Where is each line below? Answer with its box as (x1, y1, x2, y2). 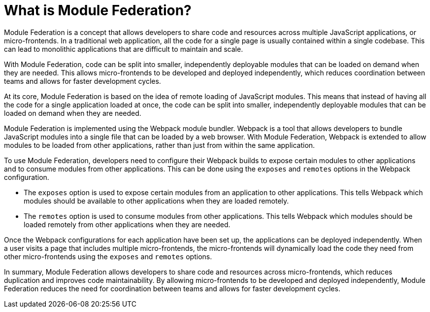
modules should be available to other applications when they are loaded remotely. (24, 196, 289, 205)
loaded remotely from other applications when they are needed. (24, 220, 231, 229)
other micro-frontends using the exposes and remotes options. (4, 252, 212, 261)
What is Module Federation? (4, 2, 192, 19)
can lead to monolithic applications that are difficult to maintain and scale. (4, 44, 243, 53)
